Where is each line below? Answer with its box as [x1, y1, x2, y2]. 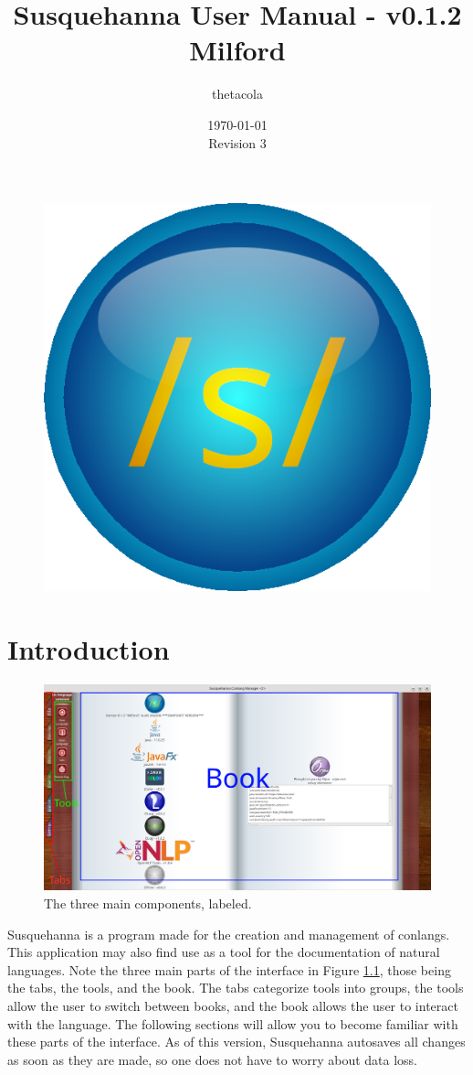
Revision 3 [208, 133, 267, 152]
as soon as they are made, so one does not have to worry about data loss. [7, 1049, 417, 1069]
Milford [189, 31, 286, 69]
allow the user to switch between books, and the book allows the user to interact [7, 996, 458, 1016]
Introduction [7, 629, 170, 667]
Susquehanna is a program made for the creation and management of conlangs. [7, 924, 450, 943]
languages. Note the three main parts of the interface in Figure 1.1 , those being [7, 960, 451, 979]
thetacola [212, 84, 263, 103]
